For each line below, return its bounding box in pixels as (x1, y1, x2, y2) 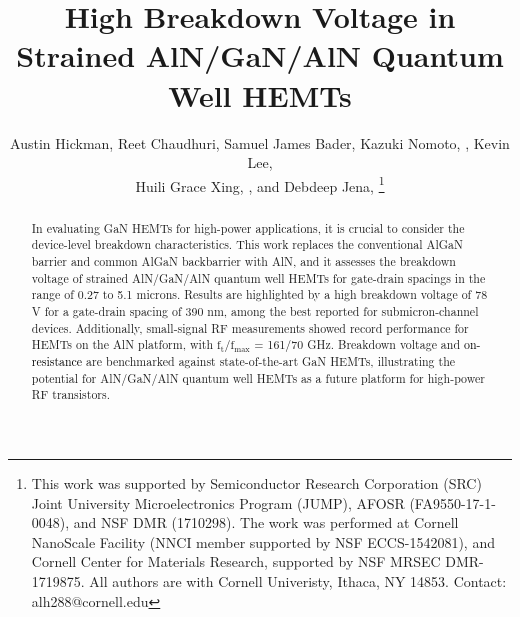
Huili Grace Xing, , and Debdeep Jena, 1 (135, 172, 385, 196)
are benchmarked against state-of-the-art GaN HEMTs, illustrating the (86, 352, 456, 369)
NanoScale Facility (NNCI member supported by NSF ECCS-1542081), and (31, 531, 495, 552)
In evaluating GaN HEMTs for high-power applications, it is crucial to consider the (31, 219, 465, 236)
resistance (31, 352, 83, 369)
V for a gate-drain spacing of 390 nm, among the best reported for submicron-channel (31, 303, 479, 320)
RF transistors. (31, 386, 111, 403)
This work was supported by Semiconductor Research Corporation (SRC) (31, 472, 482, 493)
